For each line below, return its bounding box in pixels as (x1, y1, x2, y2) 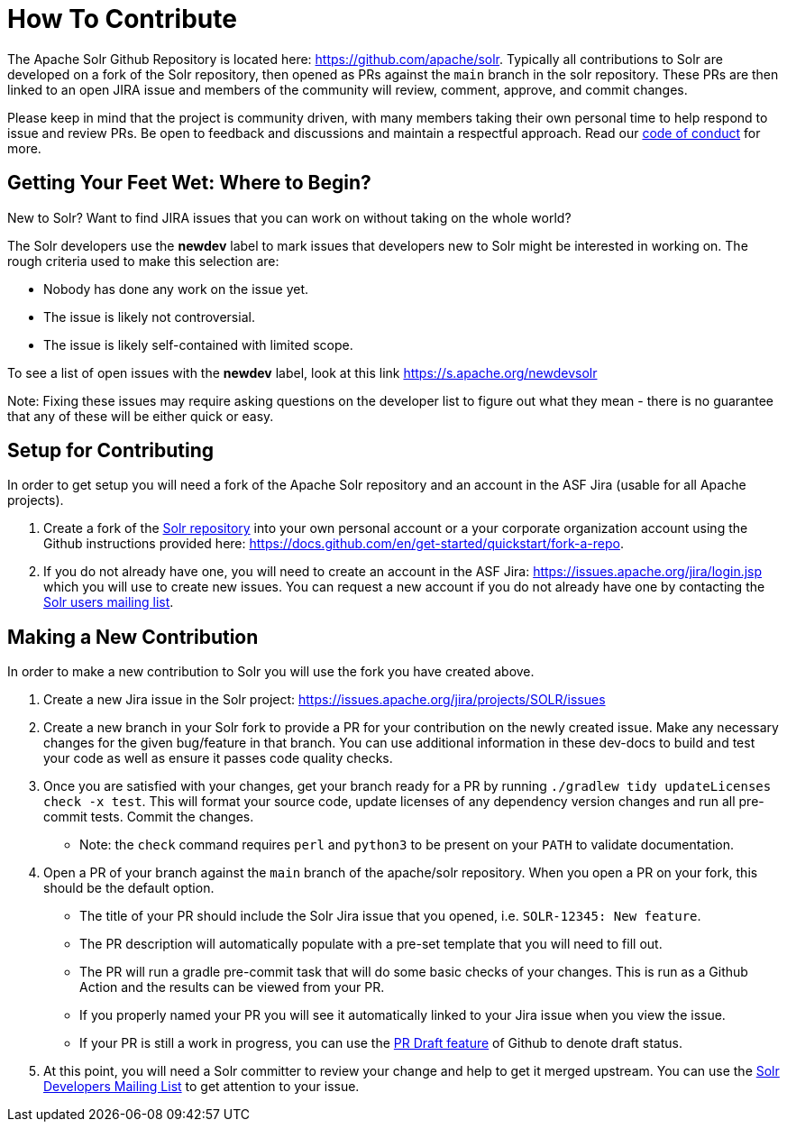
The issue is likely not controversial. (43, 308, 255, 325)
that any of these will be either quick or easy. (7, 408, 274, 424)
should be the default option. (43, 880, 215, 896)
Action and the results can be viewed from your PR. (79, 979, 385, 996)
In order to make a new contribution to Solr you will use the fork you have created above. (7, 664, 535, 680)
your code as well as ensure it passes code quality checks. (43, 750, 393, 766)
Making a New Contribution (7, 625, 259, 648)
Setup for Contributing (7, 439, 215, 463)
